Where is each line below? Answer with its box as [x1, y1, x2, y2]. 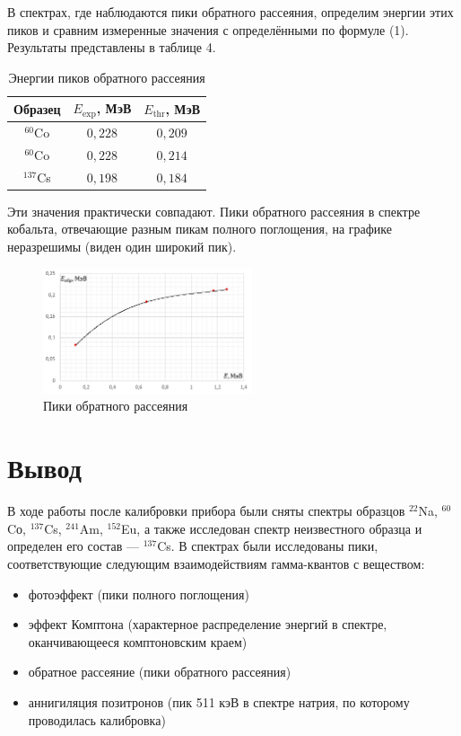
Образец [13, 99, 61, 118]
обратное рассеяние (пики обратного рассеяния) [28, 662, 291, 681]
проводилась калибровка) [28, 710, 166, 729]
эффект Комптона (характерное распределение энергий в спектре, [28, 615, 387, 634]
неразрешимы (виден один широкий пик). [7, 237, 237, 256]
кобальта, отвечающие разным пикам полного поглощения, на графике [7, 219, 392, 238]
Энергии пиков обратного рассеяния [8, 67, 205, 86]
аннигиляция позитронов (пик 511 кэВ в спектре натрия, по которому [28, 692, 410, 711]
